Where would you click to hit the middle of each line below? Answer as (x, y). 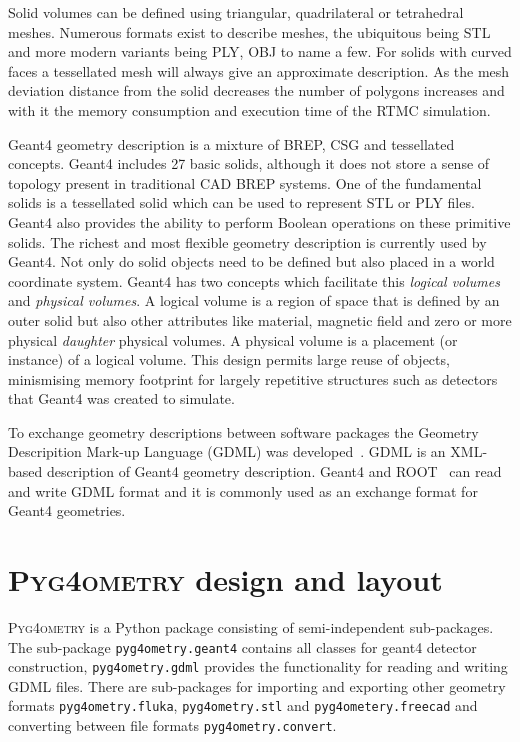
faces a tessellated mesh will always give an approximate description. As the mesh (259, 70)
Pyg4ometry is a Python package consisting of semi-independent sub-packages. (251, 626)
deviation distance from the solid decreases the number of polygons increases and (256, 90)
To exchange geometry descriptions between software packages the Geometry (243, 431)
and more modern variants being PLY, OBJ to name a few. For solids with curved (260, 51)
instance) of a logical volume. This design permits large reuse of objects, (229, 359)
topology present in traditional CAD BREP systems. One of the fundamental (245, 182)
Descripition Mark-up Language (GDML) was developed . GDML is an (227, 451)
